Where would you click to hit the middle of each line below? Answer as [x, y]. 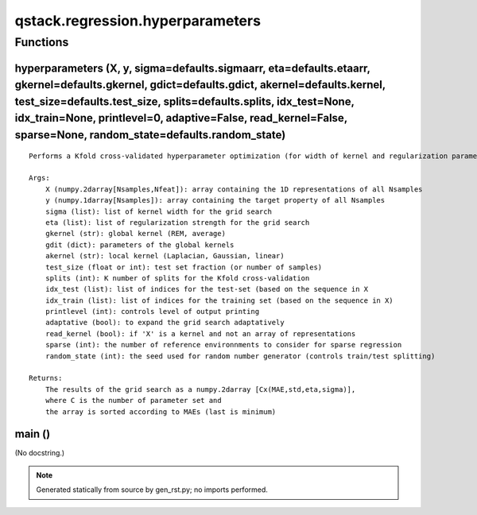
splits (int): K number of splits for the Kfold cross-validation [177, 278]
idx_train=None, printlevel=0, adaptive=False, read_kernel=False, [181, 118]
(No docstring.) [40, 453]
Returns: [46, 378]
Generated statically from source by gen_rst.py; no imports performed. [152, 490]
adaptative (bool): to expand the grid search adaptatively [165, 323]
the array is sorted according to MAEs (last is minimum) [161, 412]
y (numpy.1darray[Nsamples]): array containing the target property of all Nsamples [215, 200]
